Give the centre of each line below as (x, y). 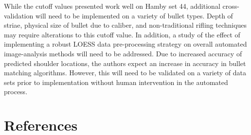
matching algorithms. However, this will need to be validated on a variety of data (125, 73)
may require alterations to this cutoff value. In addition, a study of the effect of (122, 34)
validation (19, 15)
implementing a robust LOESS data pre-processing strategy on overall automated (125, 44)
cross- (231, 6)
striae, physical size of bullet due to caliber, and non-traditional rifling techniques (125, 25)
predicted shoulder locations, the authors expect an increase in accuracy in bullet (125, 63)
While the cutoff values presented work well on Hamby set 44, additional (112, 6)
